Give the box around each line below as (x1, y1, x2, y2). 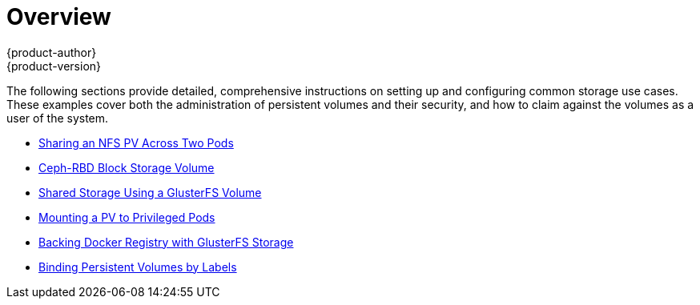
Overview (6, 3, 111, 30)
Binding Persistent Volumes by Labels (38, 259, 237, 274)
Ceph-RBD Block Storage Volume (38, 160, 215, 175)
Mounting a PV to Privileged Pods (38, 210, 215, 224)
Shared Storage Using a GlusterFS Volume (38, 185, 262, 199)
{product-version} (6, 58, 102, 73)
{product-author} (6, 45, 97, 59)
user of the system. (6, 110, 109, 125)
